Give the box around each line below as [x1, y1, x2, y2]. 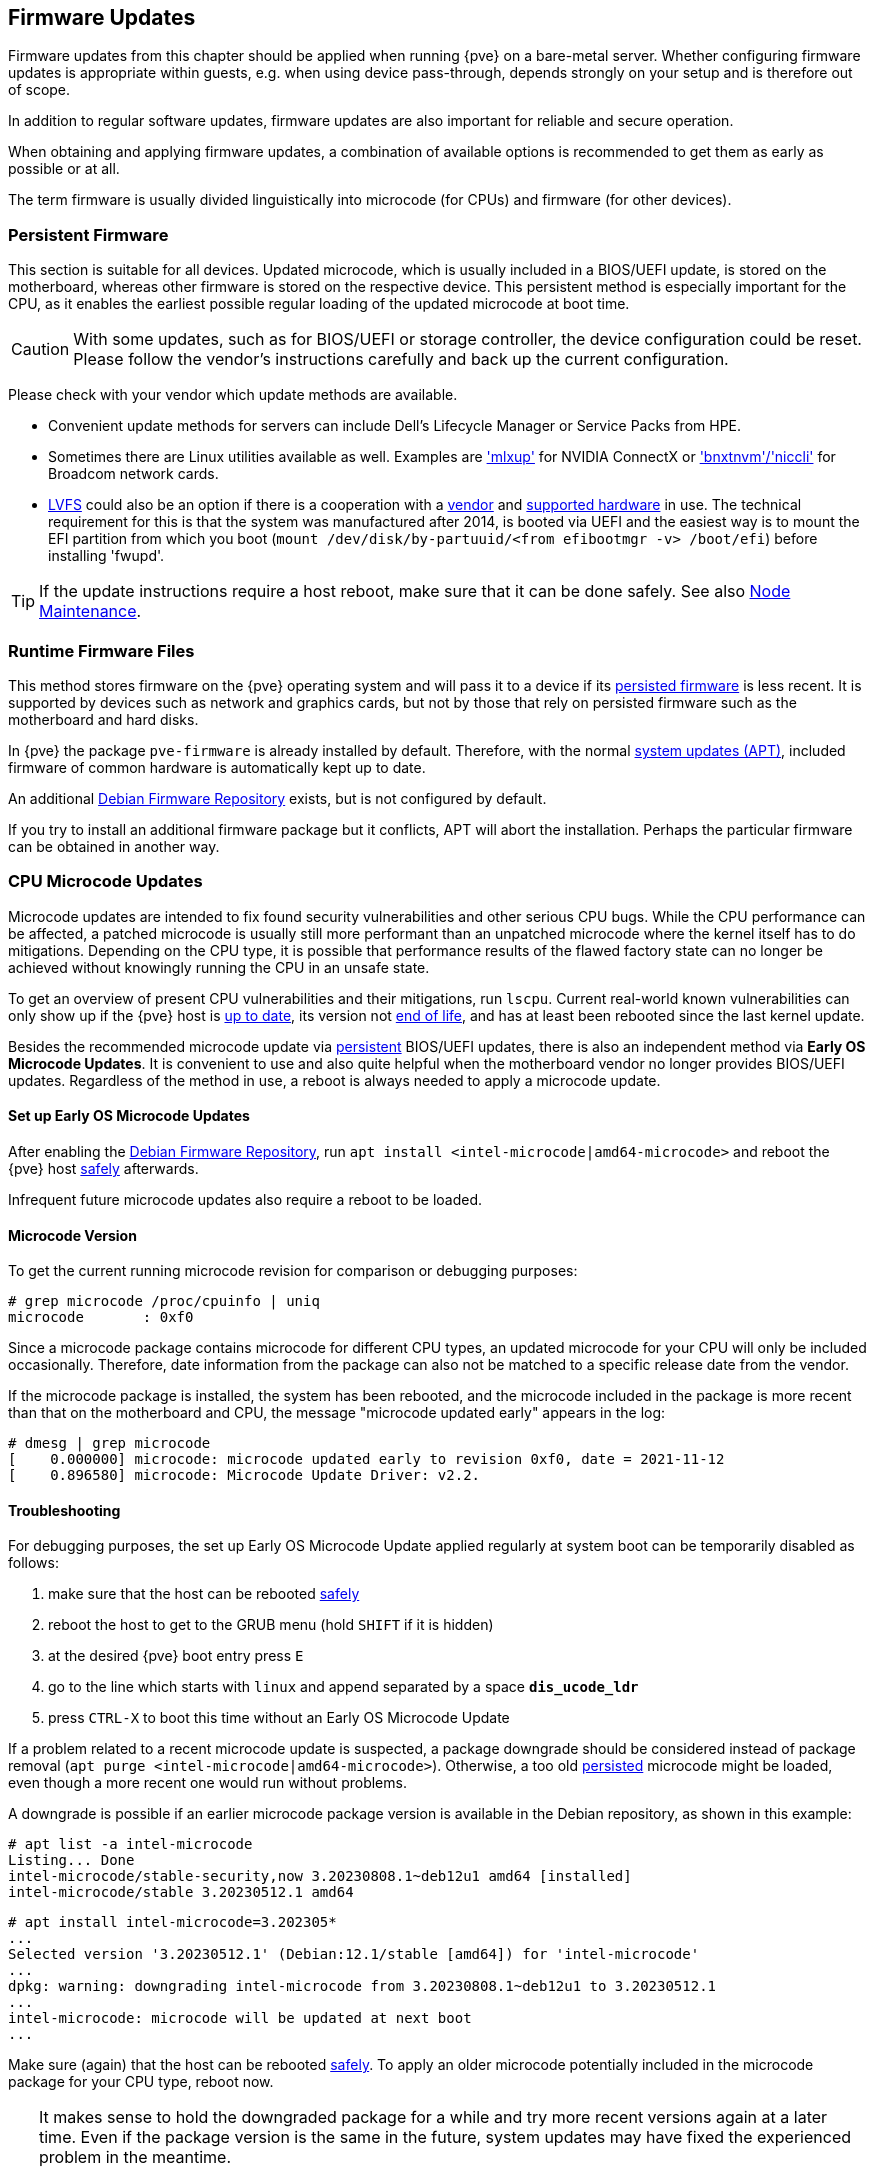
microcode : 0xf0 [8, 1309, 194, 1326]
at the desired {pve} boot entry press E [48, 1647, 304, 1665]
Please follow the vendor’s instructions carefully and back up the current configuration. [73, 349, 729, 370]
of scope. [8, 81, 71, 99]
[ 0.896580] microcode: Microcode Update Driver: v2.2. [8, 1467, 481, 1484]
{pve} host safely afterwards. [8, 1159, 199, 1177]
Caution [11, 339, 70, 360]
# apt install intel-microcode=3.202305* [8, 1914, 337, 1931]
